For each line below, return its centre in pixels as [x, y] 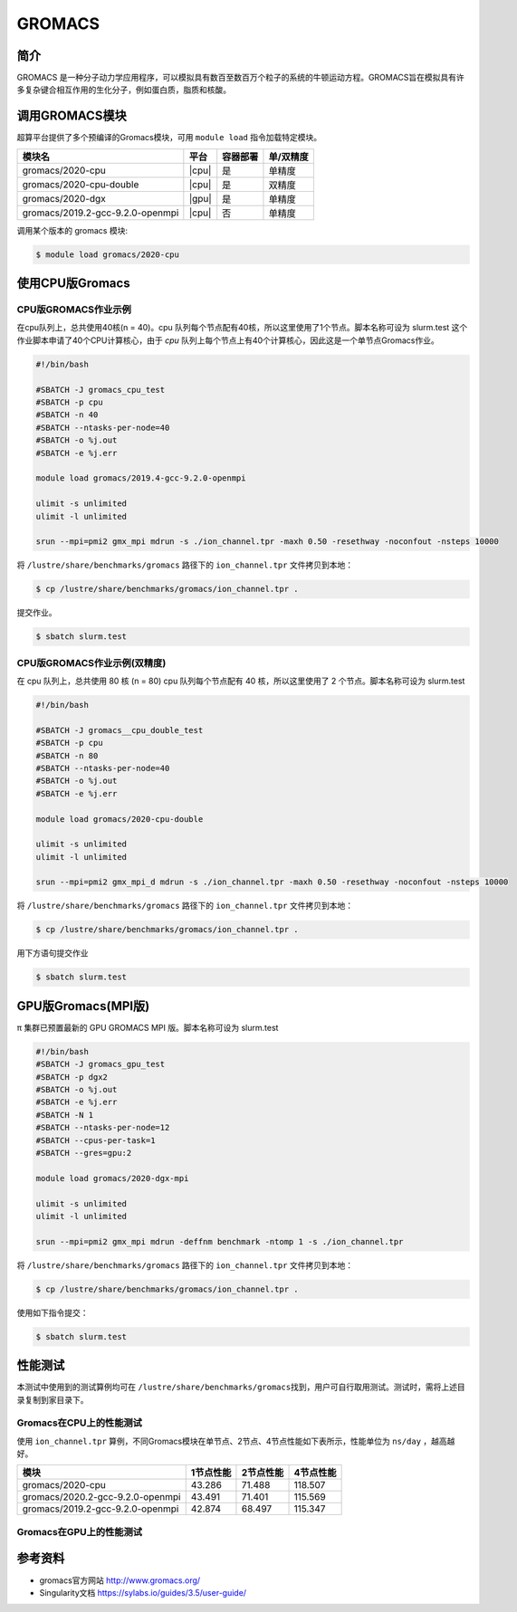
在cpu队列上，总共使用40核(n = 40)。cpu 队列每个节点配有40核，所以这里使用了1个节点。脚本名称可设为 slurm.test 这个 [242, 328]
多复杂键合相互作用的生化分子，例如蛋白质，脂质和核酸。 [124, 90]
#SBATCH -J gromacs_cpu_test [101, 390]
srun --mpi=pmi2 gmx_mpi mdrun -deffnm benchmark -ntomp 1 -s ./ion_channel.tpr [220, 1241]
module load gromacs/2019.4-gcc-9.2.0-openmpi [141, 478]
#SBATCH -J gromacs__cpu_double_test [120, 730]
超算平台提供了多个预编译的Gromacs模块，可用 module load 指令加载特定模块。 [169, 138]
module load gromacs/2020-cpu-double [120, 819]
